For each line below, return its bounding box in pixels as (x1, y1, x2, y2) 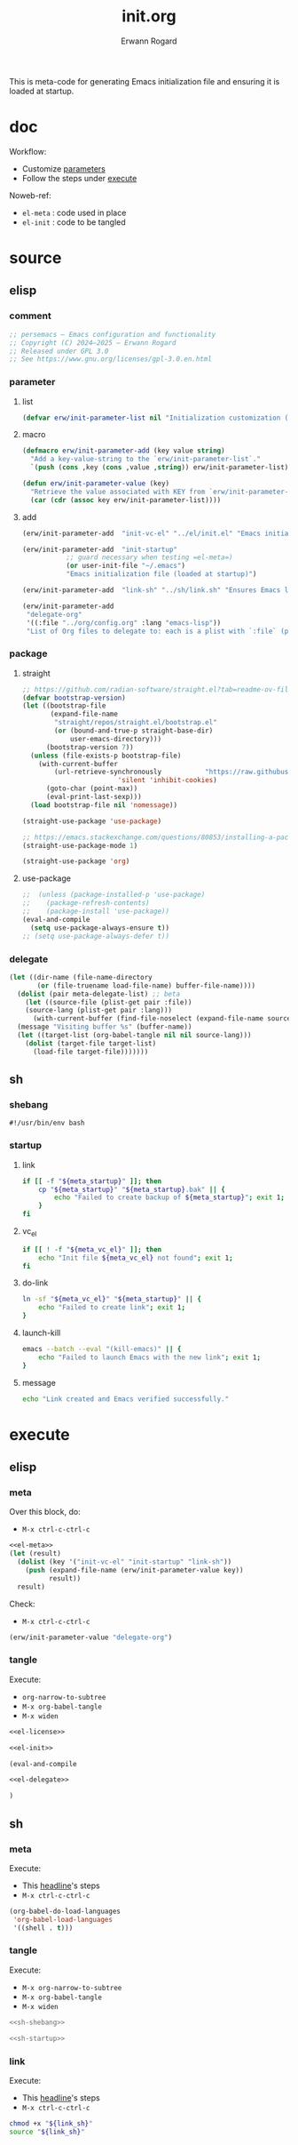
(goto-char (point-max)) (45, 784, 138, 793)
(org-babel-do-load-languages (9, 1907, 122, 1916)
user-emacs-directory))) (69, 734, 162, 743)
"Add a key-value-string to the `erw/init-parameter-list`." (30, 455, 262, 464)
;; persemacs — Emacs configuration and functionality (9, 330, 216, 339)
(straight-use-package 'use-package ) (21, 816, 162, 826)
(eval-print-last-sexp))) (45, 793, 142, 802)
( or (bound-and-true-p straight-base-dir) (54, 726, 214, 735)
